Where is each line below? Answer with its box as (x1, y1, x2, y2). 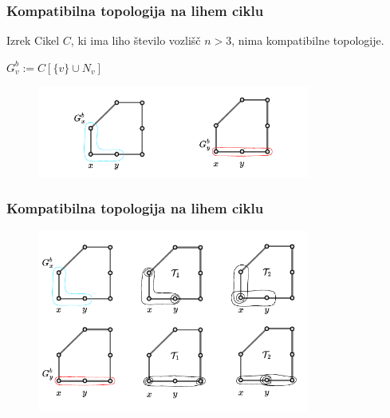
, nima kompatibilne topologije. (231, 32, 384, 49)
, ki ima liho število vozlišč (70, 32, 201, 49)
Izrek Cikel (6, 32, 60, 49)
